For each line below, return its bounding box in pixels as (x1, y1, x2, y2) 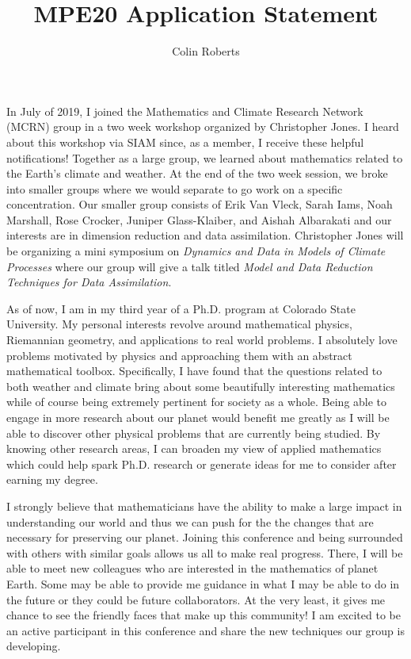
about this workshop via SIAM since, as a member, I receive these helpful (6, 133, 364, 150)
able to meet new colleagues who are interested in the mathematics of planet (6, 560, 379, 577)
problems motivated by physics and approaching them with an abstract (6, 347, 352, 363)
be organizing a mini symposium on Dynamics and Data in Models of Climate (6, 243, 386, 259)
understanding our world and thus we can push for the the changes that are (6, 513, 374, 530)
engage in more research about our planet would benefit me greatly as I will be (6, 409, 390, 425)
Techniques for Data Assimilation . (6, 274, 172, 290)
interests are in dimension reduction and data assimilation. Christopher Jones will (6, 227, 404, 243)
